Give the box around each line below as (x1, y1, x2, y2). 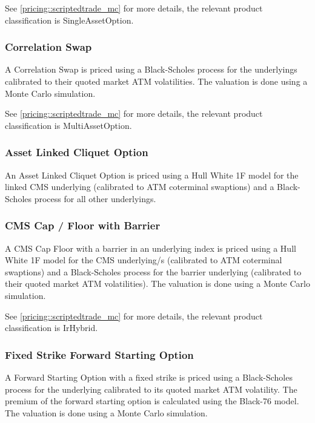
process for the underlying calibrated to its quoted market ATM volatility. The (5, 382, 297, 395)
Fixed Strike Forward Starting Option (5, 347, 194, 362)
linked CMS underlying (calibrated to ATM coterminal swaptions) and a (5, 180, 274, 193)
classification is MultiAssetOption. (5, 119, 132, 131)
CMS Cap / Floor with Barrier (5, 218, 161, 233)
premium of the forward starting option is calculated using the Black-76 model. (5, 395, 299, 407)
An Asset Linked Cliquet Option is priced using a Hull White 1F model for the (5, 168, 299, 181)
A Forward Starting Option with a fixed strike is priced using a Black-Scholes (5, 370, 293, 383)
